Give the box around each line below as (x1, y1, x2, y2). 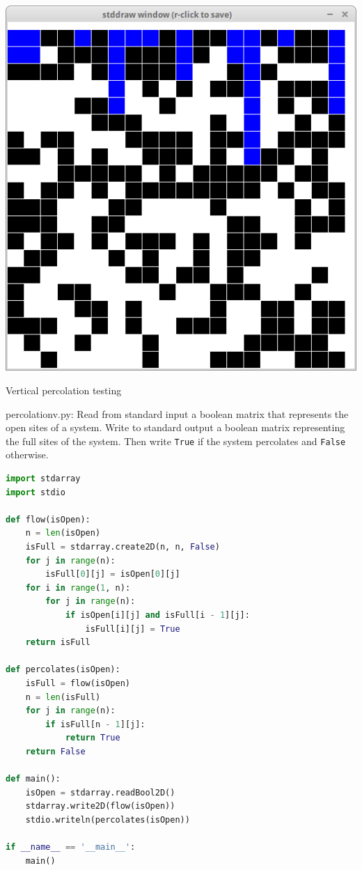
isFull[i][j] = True (85, 623, 180, 634)
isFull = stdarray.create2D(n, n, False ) (25, 542, 220, 552)
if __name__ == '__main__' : (6, 842, 136, 853)
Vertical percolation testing (6, 383, 122, 398)
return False (25, 746, 86, 756)
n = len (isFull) (25, 692, 101, 702)
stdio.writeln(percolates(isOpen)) (25, 814, 190, 825)
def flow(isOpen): (6, 514, 90, 525)
